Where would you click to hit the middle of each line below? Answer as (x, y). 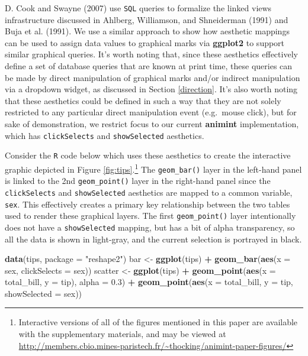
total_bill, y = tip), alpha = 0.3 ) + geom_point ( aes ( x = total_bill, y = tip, (149, 282)
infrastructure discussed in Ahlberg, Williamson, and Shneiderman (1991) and (147, 19)
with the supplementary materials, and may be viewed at (122, 334)
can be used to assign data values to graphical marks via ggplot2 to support (145, 42)
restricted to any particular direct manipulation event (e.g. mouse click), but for (151, 112)
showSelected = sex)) (44, 293)
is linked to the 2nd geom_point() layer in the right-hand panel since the (138, 181)
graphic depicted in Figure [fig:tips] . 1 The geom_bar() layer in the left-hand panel (153, 168)
